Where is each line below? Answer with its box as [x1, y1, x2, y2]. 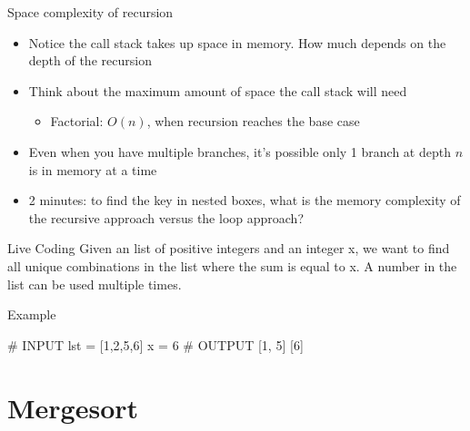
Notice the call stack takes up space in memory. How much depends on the [28, 33, 446, 52]
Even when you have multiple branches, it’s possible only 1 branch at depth [28, 142, 451, 161]
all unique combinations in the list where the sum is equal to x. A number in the [7, 256, 457, 275]
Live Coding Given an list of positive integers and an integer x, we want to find [7, 239, 450, 258]
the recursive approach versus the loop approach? [28, 208, 304, 227]
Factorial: [50, 112, 104, 131]
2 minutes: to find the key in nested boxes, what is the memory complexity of [28, 191, 461, 210]
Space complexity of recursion [7, 3, 174, 21]
